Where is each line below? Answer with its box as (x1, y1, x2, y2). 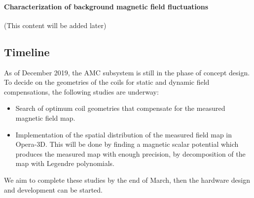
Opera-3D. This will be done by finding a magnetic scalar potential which (15, 139, 239, 149)
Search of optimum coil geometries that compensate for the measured (15, 103, 225, 113)
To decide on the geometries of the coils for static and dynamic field (4, 77, 210, 87)
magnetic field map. (15, 112, 75, 123)
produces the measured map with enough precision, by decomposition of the (15, 148, 246, 159)
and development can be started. (4, 184, 103, 195)
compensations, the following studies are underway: (4, 86, 159, 97)
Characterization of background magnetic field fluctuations (4, 1, 209, 11)
